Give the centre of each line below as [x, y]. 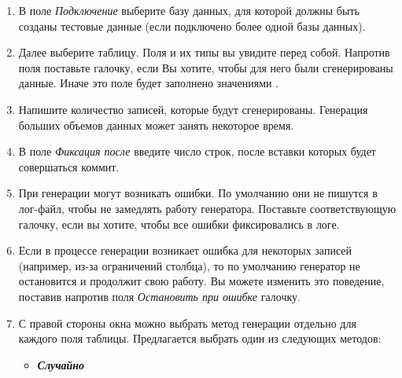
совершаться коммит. [69, 166]
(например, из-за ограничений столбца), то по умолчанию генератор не [189, 265]
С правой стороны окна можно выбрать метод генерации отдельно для [187, 323]
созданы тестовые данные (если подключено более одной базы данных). [192, 26]
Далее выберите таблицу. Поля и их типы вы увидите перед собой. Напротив [204, 52]
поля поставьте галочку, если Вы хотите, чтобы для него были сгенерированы [206, 67]
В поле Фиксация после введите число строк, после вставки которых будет [197, 151]
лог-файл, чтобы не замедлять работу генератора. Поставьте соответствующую [207, 208]
